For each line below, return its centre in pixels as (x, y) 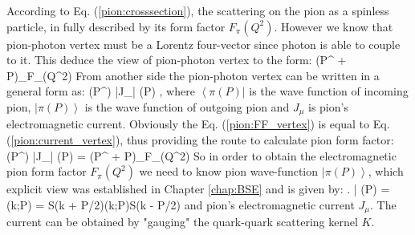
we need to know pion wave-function (229, 171)
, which (386, 171)
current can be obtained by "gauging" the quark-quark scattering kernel (182, 222)
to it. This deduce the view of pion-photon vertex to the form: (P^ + (177, 60)
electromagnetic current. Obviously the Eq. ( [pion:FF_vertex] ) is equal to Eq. (198, 124)
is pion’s (328, 106)
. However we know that (334, 26)
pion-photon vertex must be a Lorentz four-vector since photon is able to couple (203, 44)
